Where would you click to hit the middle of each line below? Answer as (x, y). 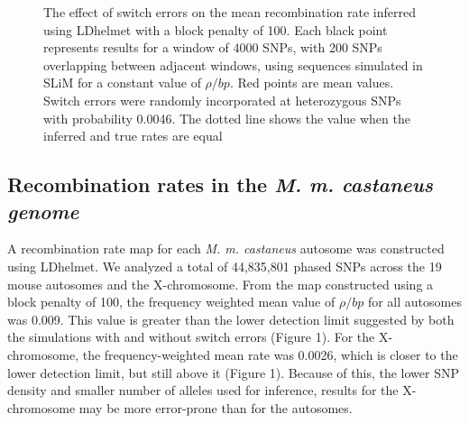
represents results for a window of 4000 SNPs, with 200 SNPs (213, 47)
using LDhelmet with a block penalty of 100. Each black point (216, 29)
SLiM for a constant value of (122, 83)
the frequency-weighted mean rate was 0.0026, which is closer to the (270, 354)
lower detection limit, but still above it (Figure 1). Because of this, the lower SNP (234, 372)
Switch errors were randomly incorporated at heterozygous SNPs (222, 100)
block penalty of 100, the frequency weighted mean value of (171, 302)
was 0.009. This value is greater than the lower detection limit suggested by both (231, 319)
